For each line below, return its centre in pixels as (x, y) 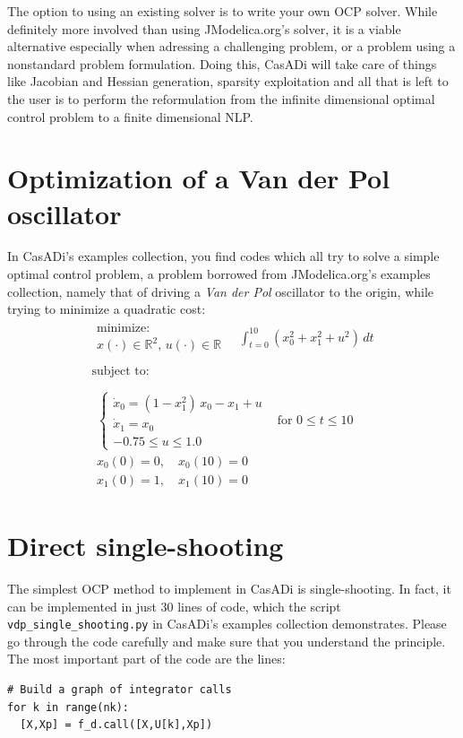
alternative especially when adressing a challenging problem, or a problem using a (231, 46)
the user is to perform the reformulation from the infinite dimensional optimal (221, 98)
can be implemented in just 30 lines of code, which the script (174, 606)
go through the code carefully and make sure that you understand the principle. (227, 641)
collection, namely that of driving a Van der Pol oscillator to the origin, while (221, 291)
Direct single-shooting (146, 546)
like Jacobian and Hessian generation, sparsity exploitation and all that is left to (228, 81)
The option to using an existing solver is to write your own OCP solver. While (223, 11)
